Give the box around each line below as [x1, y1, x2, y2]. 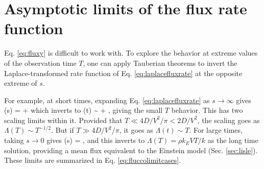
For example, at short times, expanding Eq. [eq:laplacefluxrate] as [4, 94, 210, 105]
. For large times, [189, 125, 243, 135]
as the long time [207, 135, 258, 146]
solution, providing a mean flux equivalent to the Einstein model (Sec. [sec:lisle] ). [4, 144, 258, 155]
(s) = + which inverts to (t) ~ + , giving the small [4, 105, 163, 115]
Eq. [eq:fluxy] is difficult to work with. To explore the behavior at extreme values [4, 47, 258, 58]
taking [4, 135, 24, 146]
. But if [51, 125, 74, 135]
